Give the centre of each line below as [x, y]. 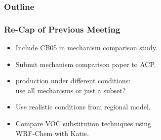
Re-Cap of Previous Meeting [62, 29]
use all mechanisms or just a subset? [71, 90]
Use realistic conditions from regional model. [83, 107]
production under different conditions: [73, 81]
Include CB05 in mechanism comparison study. [86, 48]
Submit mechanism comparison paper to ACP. [86, 64]
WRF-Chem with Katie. [52, 133]
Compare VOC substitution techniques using [83, 123]
